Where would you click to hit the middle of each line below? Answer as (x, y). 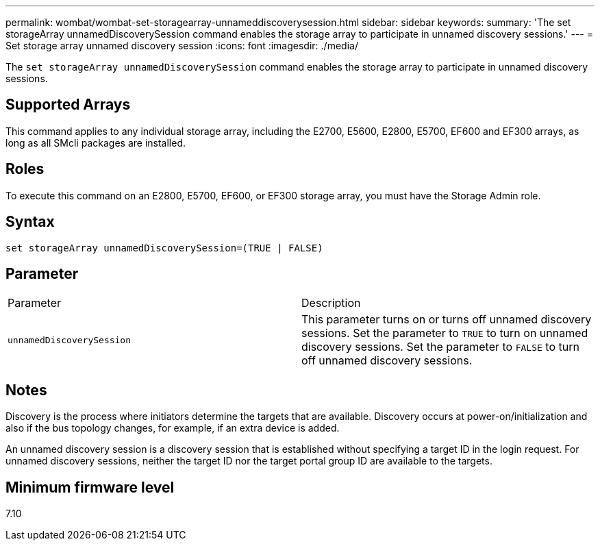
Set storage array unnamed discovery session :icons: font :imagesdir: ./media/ (182, 46)
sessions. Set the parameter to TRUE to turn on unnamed (445, 333)
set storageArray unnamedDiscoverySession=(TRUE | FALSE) (164, 248)
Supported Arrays (68, 105)
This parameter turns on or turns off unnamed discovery (447, 320)
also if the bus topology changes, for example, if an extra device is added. (173, 428)
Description (331, 303)
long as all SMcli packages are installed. (96, 142)
